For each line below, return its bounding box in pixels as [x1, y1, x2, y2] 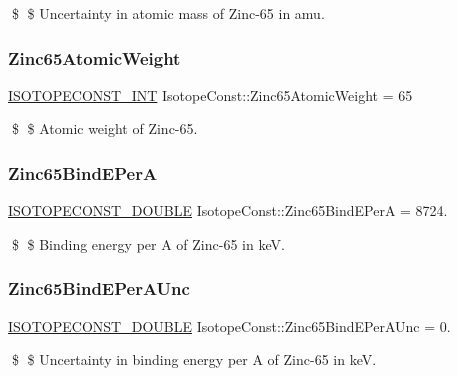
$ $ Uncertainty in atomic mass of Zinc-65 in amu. [11, 3, 325, 23]
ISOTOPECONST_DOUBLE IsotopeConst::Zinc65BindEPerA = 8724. [8, 200, 448, 221]
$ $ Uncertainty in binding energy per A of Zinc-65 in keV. [11, 349, 377, 370]
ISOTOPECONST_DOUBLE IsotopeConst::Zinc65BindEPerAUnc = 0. [8, 315, 451, 336]
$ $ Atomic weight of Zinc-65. [11, 118, 198, 139]
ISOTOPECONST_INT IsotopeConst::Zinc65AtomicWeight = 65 [8, 84, 413, 105]
